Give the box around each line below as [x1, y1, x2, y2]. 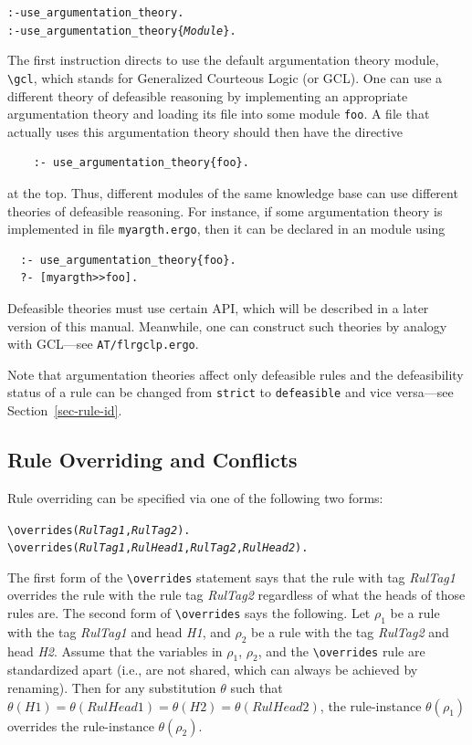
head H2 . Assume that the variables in [7, 641, 223, 660]
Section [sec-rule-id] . [7, 401, 122, 420]
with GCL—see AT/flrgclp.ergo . [7, 334, 199, 353]
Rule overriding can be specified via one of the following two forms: [7, 488, 383, 507]
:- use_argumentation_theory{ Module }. [7, 24, 236, 37]
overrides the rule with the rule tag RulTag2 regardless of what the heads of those [7, 585, 466, 604]
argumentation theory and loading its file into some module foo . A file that [7, 104, 430, 123]
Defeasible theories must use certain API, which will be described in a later [7, 299, 429, 318]
